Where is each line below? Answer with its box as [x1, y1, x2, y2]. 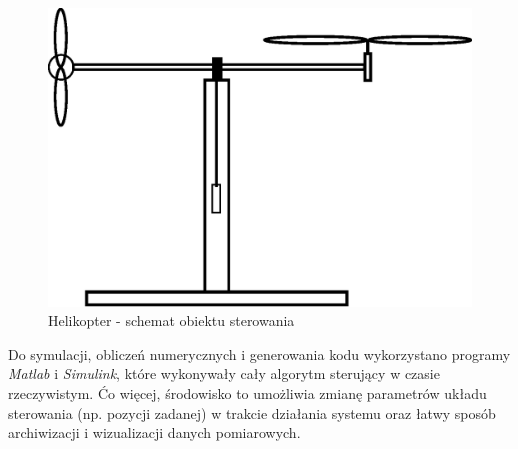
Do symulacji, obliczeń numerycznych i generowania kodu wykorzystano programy [8, 343, 511, 364]
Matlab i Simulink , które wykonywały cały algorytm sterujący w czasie [8, 363, 440, 384]
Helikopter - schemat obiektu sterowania [48, 310, 295, 331]
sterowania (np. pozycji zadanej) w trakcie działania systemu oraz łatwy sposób [8, 402, 496, 423]
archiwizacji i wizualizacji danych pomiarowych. [8, 422, 301, 443]
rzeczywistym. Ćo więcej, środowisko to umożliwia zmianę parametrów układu [8, 382, 487, 403]
